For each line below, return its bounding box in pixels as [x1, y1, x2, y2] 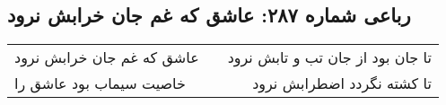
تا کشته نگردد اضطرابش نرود [252, 73, 432, 94]
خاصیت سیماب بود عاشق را [14, 73, 186, 94]
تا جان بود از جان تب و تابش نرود [227, 47, 432, 68]
